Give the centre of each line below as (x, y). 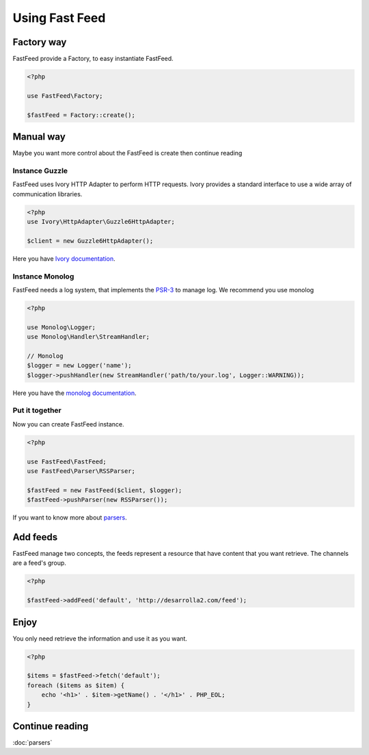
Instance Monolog (43, 276)
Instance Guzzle (40, 170)
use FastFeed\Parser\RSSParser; (81, 471)
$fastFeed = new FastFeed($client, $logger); (105, 490)
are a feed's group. (39, 563)
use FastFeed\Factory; (65, 95)
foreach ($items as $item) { (76, 685)
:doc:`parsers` (32, 743)
